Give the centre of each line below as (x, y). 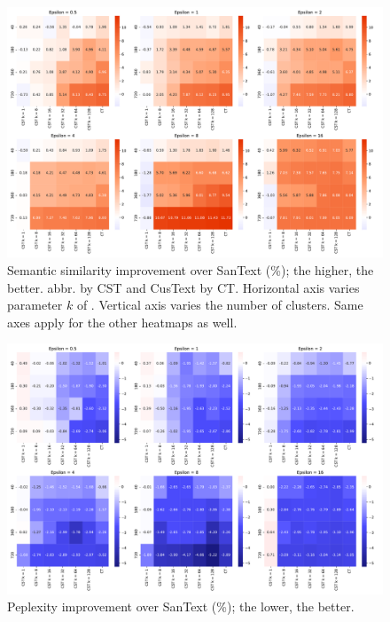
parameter (35, 305)
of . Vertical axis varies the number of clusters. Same (220, 305)
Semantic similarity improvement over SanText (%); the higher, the (191, 269)
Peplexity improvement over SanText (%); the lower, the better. (181, 606)
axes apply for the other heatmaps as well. (122, 322)
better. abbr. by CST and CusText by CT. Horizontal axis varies (183, 287)
